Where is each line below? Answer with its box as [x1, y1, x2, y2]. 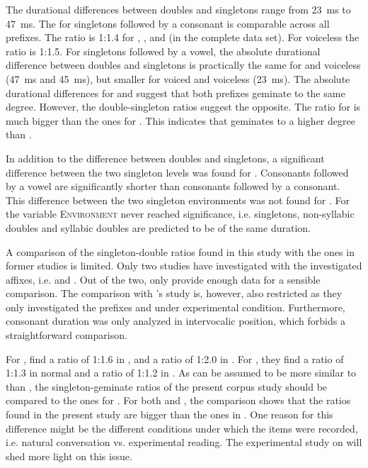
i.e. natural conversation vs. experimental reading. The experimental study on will [6, 435, 362, 450]
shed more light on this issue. [6, 448, 132, 463]
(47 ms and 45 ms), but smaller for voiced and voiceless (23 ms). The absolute [6, 71, 350, 86]
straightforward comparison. [6, 328, 127, 342]
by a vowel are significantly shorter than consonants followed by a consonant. [6, 179, 340, 194]
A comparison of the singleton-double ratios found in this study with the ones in [6, 244, 355, 259]
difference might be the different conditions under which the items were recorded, [6, 420, 358, 435]
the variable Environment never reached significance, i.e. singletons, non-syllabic [6, 206, 355, 221]
